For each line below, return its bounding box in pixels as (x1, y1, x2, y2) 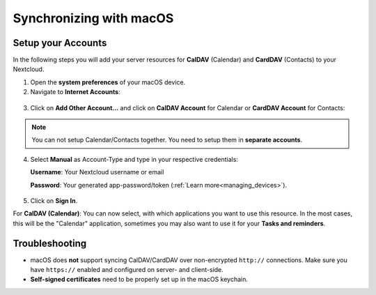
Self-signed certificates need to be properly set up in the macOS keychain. (30, 275, 249, 284)
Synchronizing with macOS (13, 10, 174, 26)
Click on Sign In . (30, 196, 78, 205)
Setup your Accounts (13, 37, 107, 49)
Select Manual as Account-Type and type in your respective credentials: (30, 155, 238, 163)
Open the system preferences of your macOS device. (30, 77, 186, 86)
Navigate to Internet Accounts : (30, 88, 121, 96)
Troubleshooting (13, 237, 87, 249)
